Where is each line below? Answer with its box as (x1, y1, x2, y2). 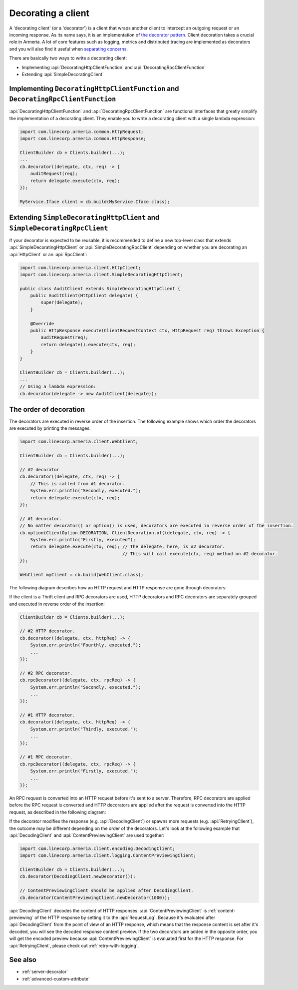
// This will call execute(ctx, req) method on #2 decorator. (122, 551, 278, 556)
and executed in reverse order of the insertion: (9, 601, 105, 607)
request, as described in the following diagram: (9, 809, 106, 815)
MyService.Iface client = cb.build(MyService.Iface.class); (19, 199, 170, 205)
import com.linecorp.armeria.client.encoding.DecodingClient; (19, 845, 175, 851)
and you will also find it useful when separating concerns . (9, 46, 128, 52)
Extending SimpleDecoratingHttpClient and (9, 213, 160, 222)
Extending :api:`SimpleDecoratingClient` (21, 71, 104, 77)
